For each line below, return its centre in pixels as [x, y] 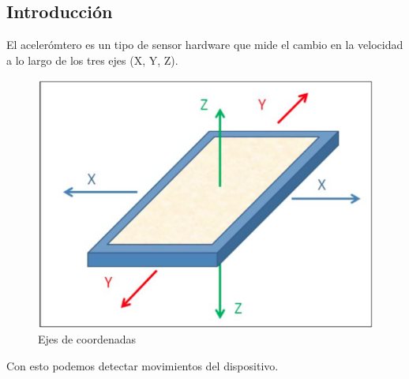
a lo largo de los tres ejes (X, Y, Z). [92, 60]
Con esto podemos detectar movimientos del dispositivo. [143, 365]
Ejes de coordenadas [87, 339]
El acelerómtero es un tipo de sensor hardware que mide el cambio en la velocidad [205, 45]
